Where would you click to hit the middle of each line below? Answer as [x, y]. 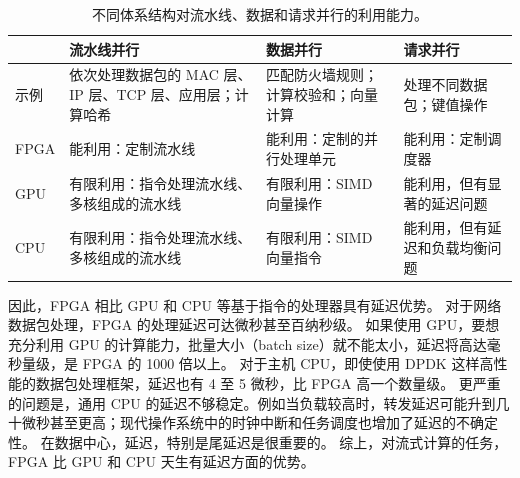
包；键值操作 [445, 103]
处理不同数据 [445, 84]
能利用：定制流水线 [132, 148]
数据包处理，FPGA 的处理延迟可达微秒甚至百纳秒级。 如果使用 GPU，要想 [254, 324]
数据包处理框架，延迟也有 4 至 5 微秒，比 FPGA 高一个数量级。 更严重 [268, 383]
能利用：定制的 [315, 138]
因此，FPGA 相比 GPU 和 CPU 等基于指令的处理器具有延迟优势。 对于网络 [255, 304]
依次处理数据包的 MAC [144, 74]
